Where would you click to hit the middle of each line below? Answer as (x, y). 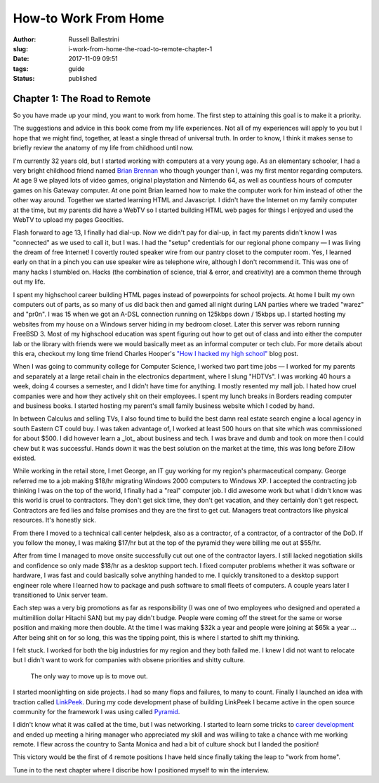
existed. (25, 458)
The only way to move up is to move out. (89, 676)
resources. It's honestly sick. (54, 520)
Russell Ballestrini (94, 39)
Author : (25, 39)
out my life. (29, 282)
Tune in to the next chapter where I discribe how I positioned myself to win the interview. (141, 770)
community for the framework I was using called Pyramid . (97, 711)
